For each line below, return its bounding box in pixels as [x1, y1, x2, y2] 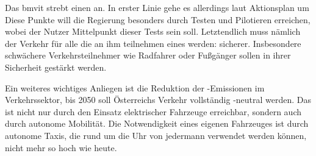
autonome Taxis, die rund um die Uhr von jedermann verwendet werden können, [5, 129, 307, 141]
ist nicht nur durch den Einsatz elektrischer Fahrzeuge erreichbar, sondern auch [5, 105, 302, 118]
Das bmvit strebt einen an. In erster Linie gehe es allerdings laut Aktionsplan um [5, 1, 309, 13]
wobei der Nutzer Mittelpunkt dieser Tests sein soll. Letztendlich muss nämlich [5, 25, 301, 38]
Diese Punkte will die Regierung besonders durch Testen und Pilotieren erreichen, [5, 13, 311, 26]
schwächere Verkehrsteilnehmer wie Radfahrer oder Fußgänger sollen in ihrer [5, 49, 291, 62]
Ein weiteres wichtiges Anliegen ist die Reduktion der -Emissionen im [5, 81, 265, 94]
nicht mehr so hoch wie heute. [5, 141, 117, 154]
